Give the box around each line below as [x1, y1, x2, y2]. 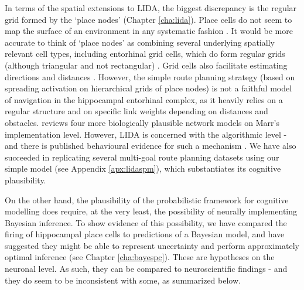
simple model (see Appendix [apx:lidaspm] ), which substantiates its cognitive [5, 162, 281, 175]
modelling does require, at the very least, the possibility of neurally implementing [5, 205, 298, 217]
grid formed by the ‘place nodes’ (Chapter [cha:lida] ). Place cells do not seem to [5, 13, 292, 25]
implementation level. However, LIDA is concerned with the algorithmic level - [5, 128, 287, 140]
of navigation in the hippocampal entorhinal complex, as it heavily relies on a [5, 93, 283, 105]
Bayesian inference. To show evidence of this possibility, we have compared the [5, 216, 287, 228]
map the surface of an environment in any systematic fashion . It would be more [5, 25, 293, 37]
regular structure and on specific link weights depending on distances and [5, 105, 268, 117]
